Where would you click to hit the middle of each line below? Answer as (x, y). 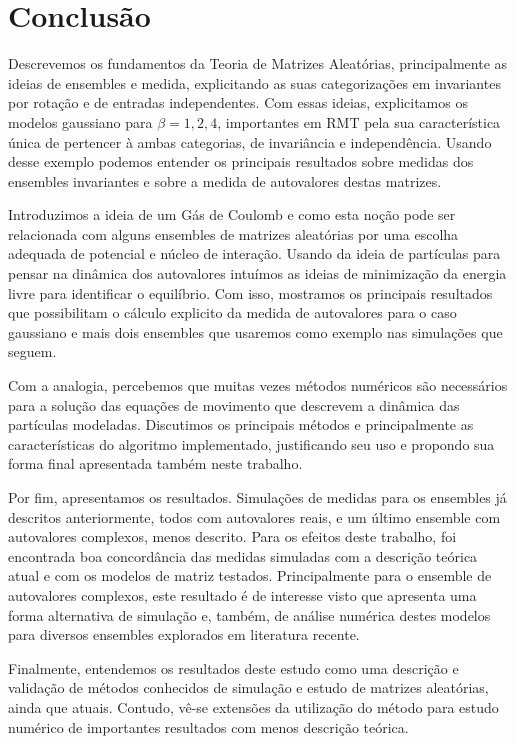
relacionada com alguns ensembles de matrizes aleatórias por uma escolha (233, 233)
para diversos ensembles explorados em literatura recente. (184, 634)
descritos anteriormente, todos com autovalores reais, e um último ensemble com (254, 516)
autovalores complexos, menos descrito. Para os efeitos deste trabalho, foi (232, 536)
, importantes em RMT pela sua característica (359, 121)
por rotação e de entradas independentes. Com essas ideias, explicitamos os (238, 102)
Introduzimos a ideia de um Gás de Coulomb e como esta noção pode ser (232, 214)
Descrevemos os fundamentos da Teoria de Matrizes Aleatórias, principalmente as (258, 63)
